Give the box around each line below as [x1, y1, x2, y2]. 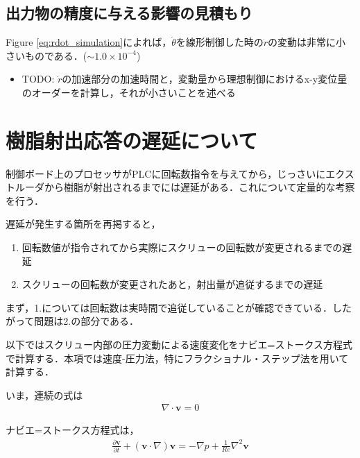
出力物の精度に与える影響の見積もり [6, 2, 253, 24]
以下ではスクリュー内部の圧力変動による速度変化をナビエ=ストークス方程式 [6, 337, 353, 352]
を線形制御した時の [175, 35, 264, 49]
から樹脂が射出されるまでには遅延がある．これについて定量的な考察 [44, 180, 355, 194]
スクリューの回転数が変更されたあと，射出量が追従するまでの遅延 [22, 277, 323, 291]
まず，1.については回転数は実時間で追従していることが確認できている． [6, 300, 333, 314]
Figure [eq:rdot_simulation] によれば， [6, 35, 172, 49]
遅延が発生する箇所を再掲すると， [6, 217, 161, 231]
